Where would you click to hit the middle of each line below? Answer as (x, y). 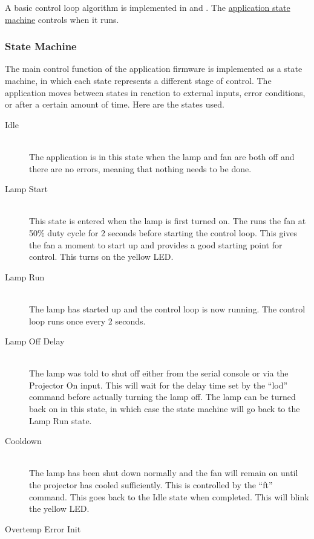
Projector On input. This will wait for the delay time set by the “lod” (159, 385)
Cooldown (23, 441)
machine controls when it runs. (62, 19)
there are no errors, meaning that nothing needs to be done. (140, 168)
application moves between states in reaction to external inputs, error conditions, (155, 92)
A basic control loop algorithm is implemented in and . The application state (148, 7)
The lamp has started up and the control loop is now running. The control (167, 308)
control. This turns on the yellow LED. (101, 257)
